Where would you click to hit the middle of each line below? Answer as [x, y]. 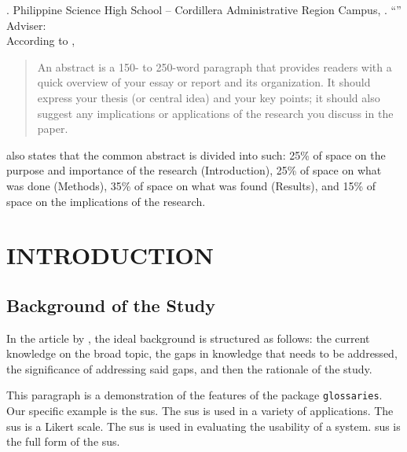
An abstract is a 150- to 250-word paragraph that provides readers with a [214, 66]
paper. [53, 129]
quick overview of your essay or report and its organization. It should [204, 82]
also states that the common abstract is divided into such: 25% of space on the [196, 154]
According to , [41, 40]
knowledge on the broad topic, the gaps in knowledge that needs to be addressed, [202, 353]
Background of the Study [111, 305]
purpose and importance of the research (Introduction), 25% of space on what [194, 170]
